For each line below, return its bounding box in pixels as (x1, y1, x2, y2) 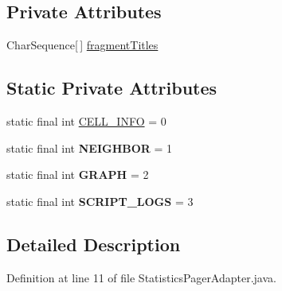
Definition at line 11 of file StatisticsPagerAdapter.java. (6, 269, 276, 285)
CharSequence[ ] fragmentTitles (6, 37, 159, 53)
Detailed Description (6, 231, 181, 256)
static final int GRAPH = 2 (6, 166, 149, 183)
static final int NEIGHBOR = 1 (6, 139, 173, 156)
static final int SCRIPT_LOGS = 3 (6, 192, 194, 209)
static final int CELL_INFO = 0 (6, 113, 166, 129)
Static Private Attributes (6, 76, 217, 100)
